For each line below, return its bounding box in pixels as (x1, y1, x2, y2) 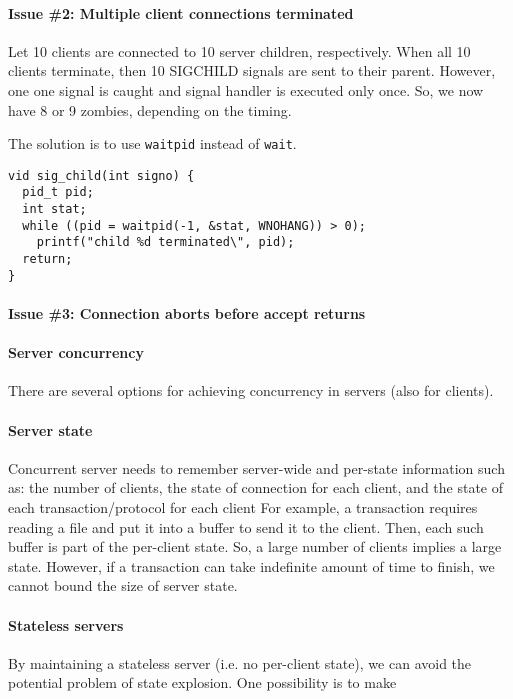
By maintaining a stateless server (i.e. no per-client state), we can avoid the (8, 652, 472, 673)
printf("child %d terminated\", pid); (36, 235, 295, 250)
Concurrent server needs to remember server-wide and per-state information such (8, 457, 505, 478)
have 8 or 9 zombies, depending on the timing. (8, 99, 292, 120)
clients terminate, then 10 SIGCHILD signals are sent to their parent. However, (8, 60, 496, 81)
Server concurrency (8, 342, 144, 363)
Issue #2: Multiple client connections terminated (8, 2, 354, 23)
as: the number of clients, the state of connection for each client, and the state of (8, 477, 504, 498)
